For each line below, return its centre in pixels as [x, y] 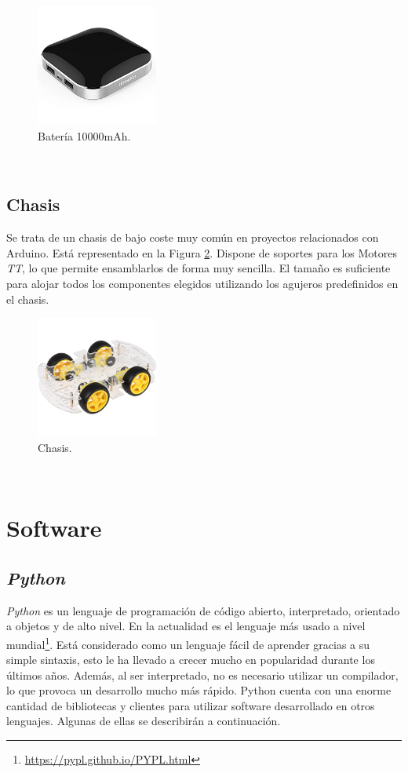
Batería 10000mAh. [84, 135]
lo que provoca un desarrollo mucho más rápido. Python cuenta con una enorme [199, 690]
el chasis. [28, 299]
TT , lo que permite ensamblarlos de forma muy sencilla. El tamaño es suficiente [199, 268]
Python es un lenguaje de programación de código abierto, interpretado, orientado [203, 610]
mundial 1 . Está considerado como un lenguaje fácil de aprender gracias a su [188, 643]
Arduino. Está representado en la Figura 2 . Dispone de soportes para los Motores [202, 252]
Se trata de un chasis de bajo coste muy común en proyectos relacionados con [193, 237]
